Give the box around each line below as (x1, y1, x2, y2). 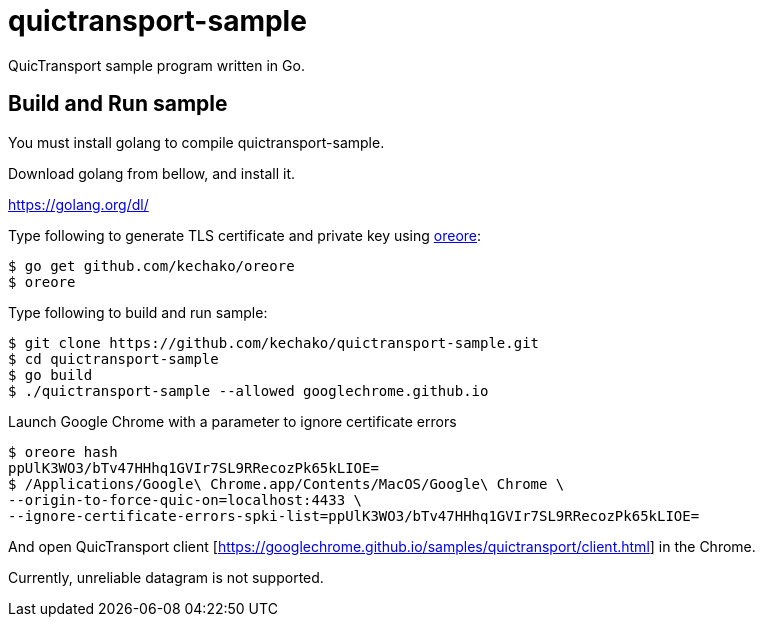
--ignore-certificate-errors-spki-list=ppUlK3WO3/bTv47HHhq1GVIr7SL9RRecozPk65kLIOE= (8, 507, 700, 524)
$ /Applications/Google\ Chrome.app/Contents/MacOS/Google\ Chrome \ (8, 475, 565, 492)
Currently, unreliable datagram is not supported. (8, 568, 324, 586)
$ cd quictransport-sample (8, 350, 219, 367)
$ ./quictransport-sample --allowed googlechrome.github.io (8, 382, 489, 399)
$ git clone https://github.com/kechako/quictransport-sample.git (8, 334, 540, 351)
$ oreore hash (8, 443, 118, 460)
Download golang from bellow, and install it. (8, 164, 296, 182)
